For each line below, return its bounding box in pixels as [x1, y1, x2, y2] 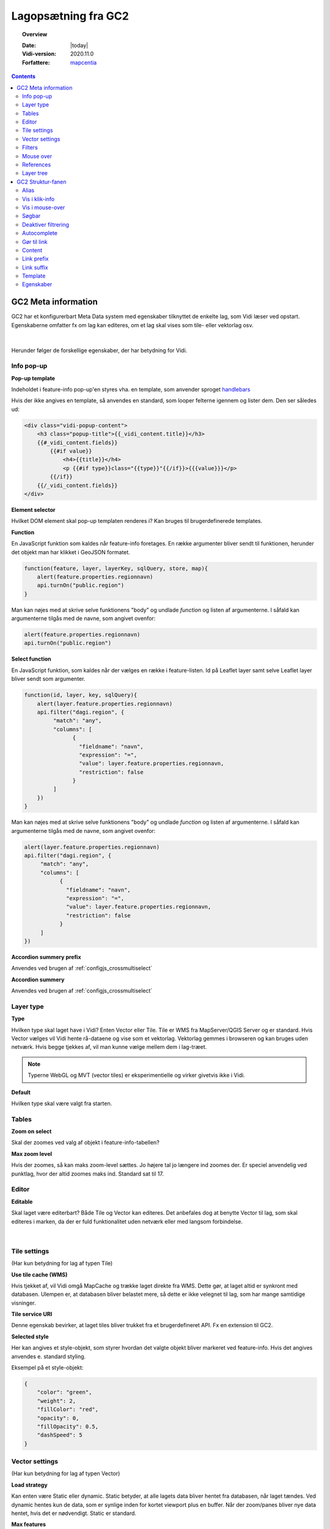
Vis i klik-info [22, 195, 55, 202]
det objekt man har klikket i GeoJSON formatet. [11, 548, 131, 556]
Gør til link [22, 238, 48, 245]
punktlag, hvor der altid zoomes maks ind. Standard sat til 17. [11, 1170, 164, 1177]
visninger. [11, 1299, 36, 1306]
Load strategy [11, 1481, 48, 1489]
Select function [11, 655, 51, 663]
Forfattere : [22, 59, 50, 66]
